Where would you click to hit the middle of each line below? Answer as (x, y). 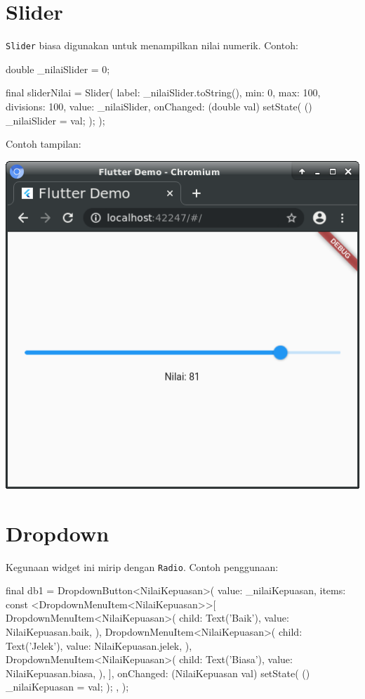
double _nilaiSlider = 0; (58, 69)
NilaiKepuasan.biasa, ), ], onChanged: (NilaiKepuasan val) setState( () (158, 673)
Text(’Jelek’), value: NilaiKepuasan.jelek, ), (99, 645)
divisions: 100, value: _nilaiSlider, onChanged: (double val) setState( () (159, 106)
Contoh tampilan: (44, 144)
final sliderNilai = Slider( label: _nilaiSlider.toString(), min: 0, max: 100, (163, 92)
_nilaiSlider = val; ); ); (55, 120)
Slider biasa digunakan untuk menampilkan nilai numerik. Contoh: (152, 45)
